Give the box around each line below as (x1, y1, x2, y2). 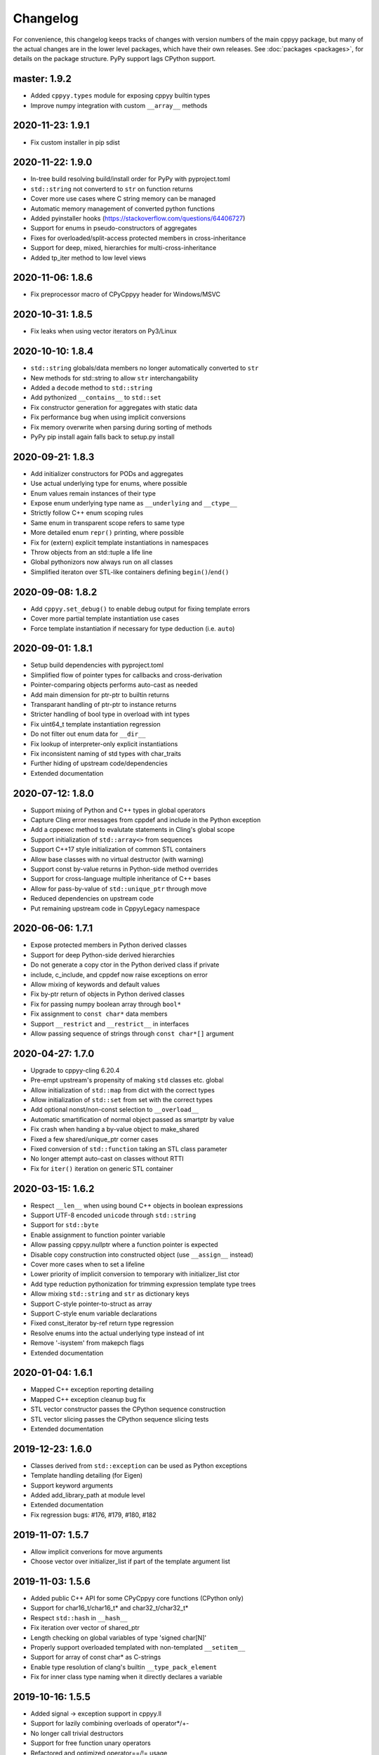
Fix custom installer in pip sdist (30, 138, 121, 147)
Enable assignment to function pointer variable (30, 1231, 166, 1239)
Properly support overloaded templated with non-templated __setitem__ (30, 1643, 246, 1652)
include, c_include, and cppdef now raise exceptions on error (30, 970, 208, 979)
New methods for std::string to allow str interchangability (30, 373, 199, 382)
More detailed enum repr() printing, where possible (30, 529, 185, 537)
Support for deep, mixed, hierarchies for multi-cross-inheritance (30, 244, 217, 252)
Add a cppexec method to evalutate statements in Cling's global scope (30, 826, 235, 834)
